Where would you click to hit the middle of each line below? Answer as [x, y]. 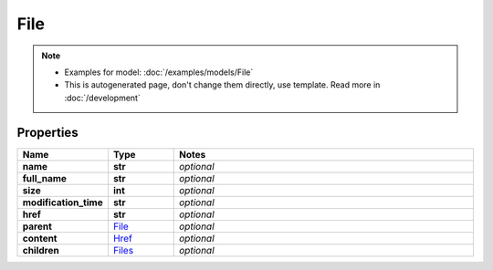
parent [37, 226]
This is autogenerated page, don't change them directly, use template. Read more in [222, 85]
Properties [47, 132]
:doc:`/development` [102, 98]
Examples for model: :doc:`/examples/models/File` [159, 72]
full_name [45, 178]
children [41, 250]
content [40, 238]
